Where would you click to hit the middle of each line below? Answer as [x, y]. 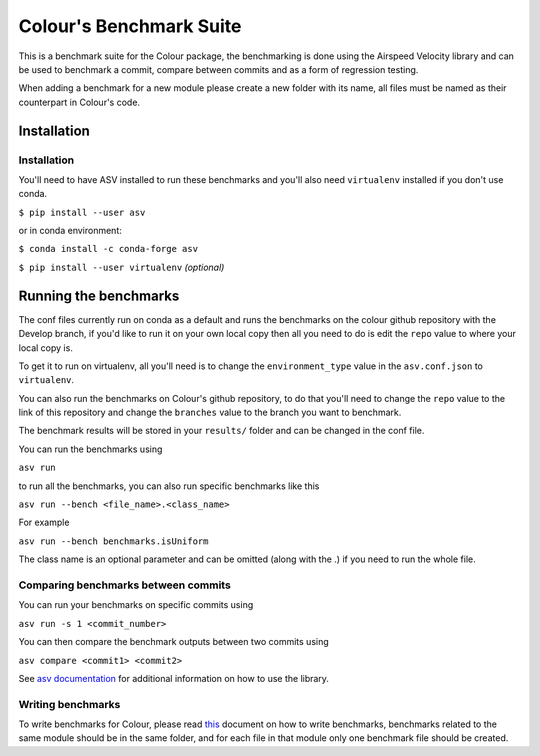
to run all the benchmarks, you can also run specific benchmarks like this [169, 486]
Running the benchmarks [99, 295]
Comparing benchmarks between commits [125, 585]
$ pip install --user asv [82, 212]
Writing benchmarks [69, 704]
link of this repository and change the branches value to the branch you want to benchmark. [210, 412]
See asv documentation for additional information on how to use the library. [174, 678]
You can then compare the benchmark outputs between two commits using [173, 642]
